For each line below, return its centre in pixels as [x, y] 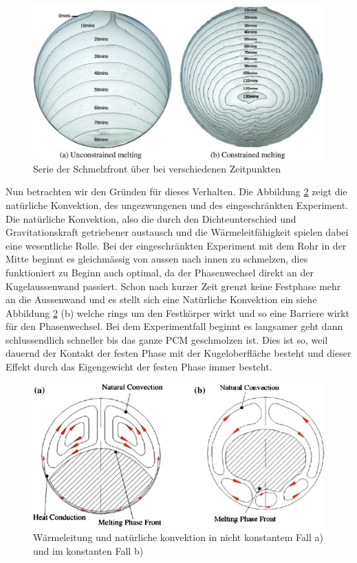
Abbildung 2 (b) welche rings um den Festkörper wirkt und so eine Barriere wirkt [177, 312]
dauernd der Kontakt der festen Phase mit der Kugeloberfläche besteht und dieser [178, 353]
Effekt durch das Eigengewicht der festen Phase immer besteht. [139, 367]
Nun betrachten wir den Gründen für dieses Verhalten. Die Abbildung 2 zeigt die [176, 191]
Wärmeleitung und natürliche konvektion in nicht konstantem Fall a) [178, 537]
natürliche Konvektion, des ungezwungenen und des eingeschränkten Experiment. [177, 205]
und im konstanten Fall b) [88, 550]
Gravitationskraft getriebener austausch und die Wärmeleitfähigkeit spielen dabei [177, 232]
